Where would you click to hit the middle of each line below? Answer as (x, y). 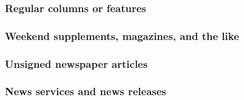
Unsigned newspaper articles (76, 63)
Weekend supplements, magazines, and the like (122, 35)
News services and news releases (86, 91)
